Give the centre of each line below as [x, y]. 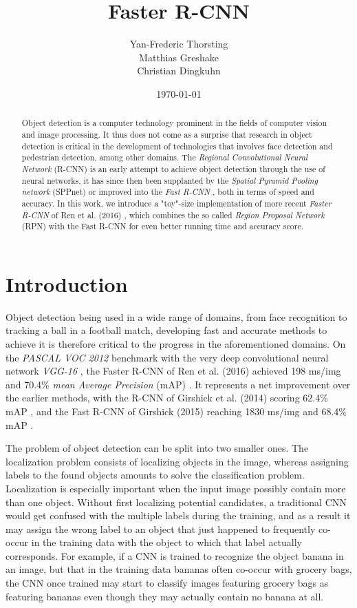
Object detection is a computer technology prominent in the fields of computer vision [174, 123]
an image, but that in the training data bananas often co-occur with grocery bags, [179, 569]
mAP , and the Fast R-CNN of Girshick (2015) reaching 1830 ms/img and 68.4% [176, 411]
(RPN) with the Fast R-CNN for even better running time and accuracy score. [162, 226]
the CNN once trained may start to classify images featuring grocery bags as [167, 583]
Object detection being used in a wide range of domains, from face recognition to [176, 316]
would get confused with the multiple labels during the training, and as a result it [178, 515]
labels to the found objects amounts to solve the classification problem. [155, 475]
